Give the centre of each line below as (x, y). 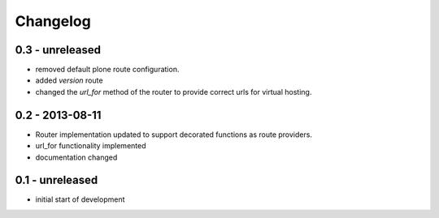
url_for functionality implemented (91, 146)
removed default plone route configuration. (107, 70)
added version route (69, 80)
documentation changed (76, 157)
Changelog (53, 21)
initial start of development (80, 199)
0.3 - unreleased (58, 50)
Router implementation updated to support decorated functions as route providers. (174, 135)
